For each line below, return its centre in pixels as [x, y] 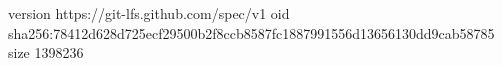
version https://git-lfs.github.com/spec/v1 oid [149, 13]
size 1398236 [46, 52]
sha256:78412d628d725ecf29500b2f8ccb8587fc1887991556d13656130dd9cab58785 [251, 32]
